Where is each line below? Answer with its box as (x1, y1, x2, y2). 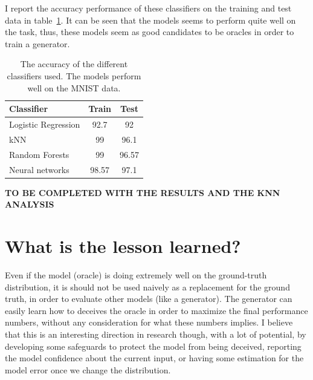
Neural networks (9, 163, 69, 175)
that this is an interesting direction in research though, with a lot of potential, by (5, 327, 306, 340)
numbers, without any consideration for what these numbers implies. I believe (5, 316, 293, 329)
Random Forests (9, 148, 69, 160)
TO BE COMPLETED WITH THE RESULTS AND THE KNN (5, 186, 280, 198)
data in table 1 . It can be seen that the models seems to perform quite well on (5, 13, 296, 26)
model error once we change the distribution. (5, 363, 171, 376)
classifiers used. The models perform (7, 69, 141, 82)
